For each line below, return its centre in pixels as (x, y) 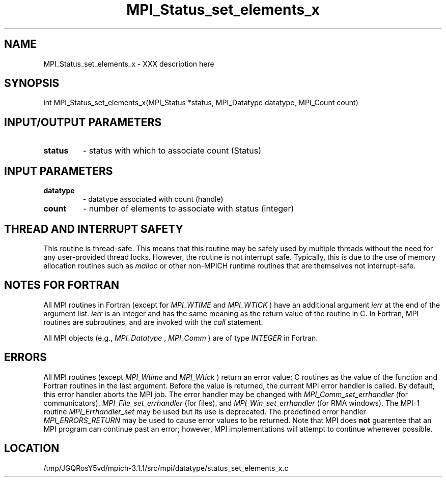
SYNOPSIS (32, 83)
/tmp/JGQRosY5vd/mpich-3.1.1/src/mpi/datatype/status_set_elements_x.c (166, 468)
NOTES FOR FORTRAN (62, 285)
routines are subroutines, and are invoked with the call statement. (153, 322)
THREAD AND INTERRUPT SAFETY (94, 229)
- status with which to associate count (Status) (172, 151)
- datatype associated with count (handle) (153, 199)
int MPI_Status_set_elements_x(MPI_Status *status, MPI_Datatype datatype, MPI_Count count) (201, 103)
